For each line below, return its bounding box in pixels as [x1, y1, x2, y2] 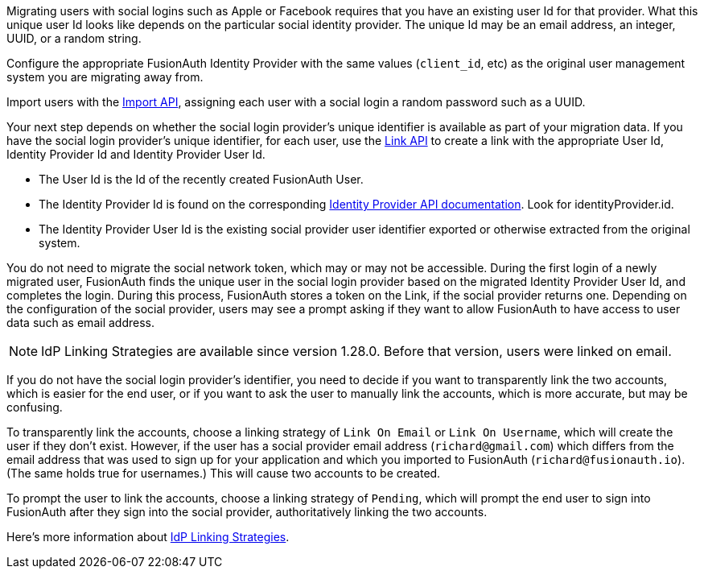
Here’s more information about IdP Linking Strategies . [6, 530, 290, 544]
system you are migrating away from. [6, 70, 204, 84]
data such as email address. [6, 316, 154, 329]
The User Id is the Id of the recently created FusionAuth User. [39, 172, 364, 186]
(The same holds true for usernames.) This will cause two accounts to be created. [6, 466, 441, 480]
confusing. [6, 400, 63, 414]
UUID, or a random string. [6, 31, 142, 45]
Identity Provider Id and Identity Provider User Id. [6, 147, 266, 161]
